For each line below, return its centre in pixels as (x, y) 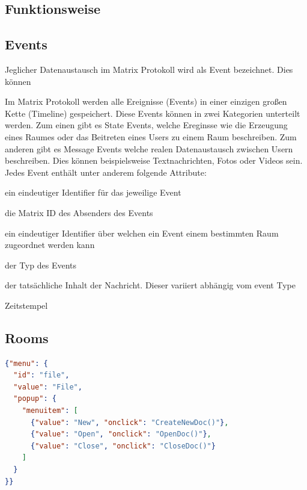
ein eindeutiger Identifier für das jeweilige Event (93, 192)
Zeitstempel (26, 305)
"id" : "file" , (41, 375)
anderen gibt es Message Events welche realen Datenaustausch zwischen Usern (149, 148)
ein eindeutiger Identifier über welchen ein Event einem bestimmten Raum (142, 233)
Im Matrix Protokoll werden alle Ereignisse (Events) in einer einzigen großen (146, 101)
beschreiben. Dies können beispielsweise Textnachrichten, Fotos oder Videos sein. (154, 160)
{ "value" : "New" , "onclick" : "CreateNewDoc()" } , (129, 422)
